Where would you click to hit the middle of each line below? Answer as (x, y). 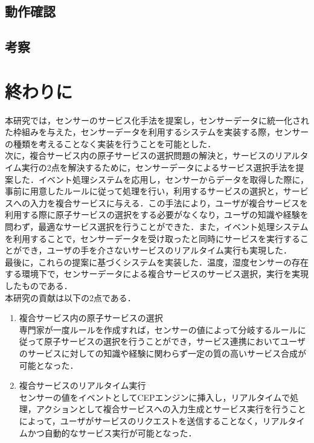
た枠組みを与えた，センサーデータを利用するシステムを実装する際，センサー (157, 132)
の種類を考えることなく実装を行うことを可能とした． (111, 143)
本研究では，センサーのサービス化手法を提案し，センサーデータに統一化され (157, 120)
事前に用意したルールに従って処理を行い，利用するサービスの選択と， (144, 191)
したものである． (39, 285)
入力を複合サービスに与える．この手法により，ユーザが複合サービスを (169, 202)
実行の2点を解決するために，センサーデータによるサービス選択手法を (159, 167)
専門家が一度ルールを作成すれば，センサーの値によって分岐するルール (158, 329)
